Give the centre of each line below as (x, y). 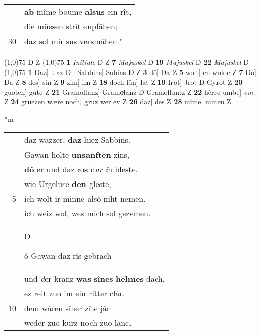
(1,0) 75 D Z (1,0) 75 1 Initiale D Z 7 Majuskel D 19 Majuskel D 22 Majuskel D (127, 62)
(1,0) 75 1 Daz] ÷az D (38, 72)
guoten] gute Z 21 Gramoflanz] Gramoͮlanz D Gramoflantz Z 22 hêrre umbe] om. (130, 91)
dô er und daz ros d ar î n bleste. (81, 169)
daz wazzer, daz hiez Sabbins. (78, 139)
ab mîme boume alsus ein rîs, (78, 11)
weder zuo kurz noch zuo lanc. (78, 322)
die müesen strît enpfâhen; (71, 26)
